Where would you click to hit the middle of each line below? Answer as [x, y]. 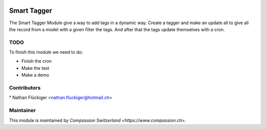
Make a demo [35, 75]
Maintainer [22, 110]
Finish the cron [36, 61]
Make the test [35, 68]
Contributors [25, 87]
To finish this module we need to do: [46, 52]
